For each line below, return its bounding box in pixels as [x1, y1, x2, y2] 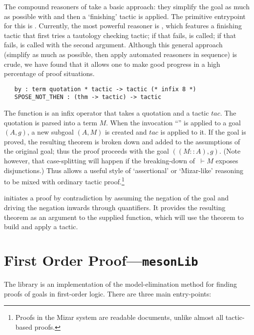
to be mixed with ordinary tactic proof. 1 [4, 175, 125, 186]
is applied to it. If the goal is [160, 127, 246, 137]
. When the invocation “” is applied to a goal [106, 117, 241, 127]
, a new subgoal [27, 127, 74, 137]
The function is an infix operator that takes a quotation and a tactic [4, 108, 209, 118]
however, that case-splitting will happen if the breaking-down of [4, 156, 195, 166]
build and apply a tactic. [4, 221, 78, 232]
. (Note [219, 146, 241, 156]
